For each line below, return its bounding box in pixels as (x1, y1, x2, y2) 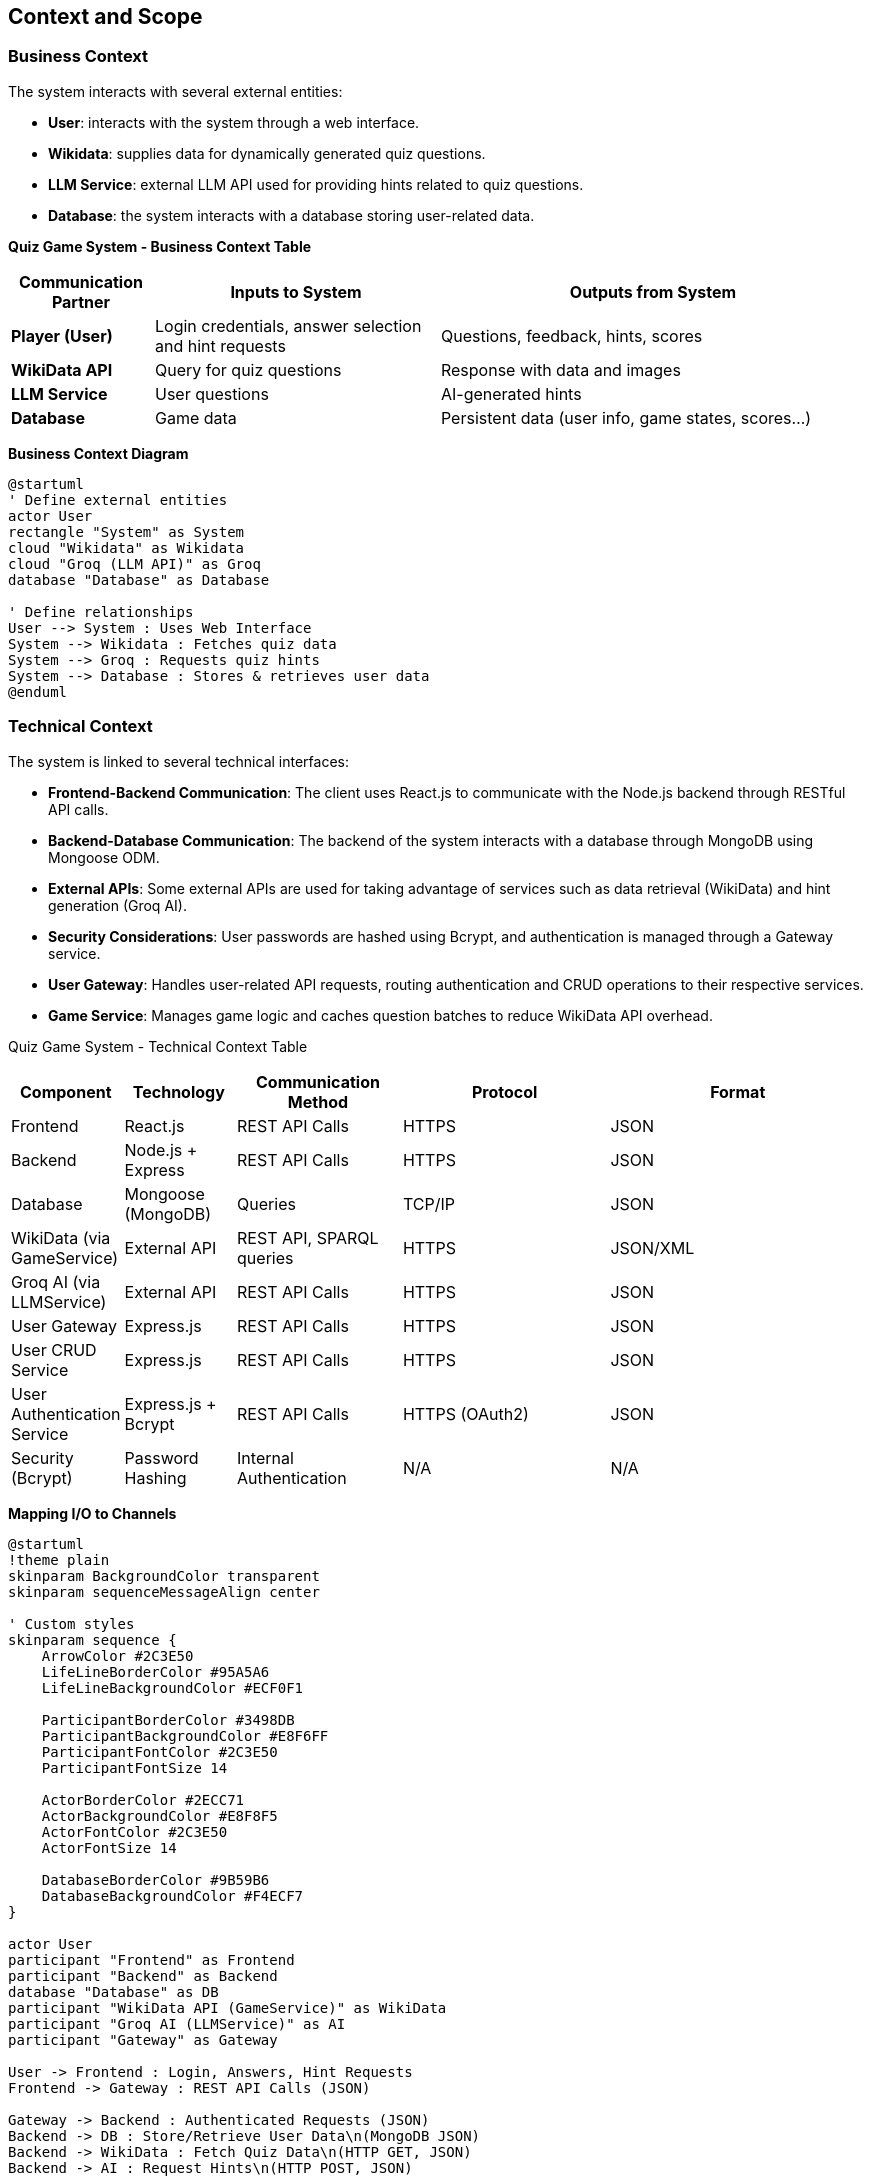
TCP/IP (402, 1193, 455, 1214)
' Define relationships (8, 603, 194, 620)
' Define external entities (8, 491, 228, 508)
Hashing (124, 1467, 187, 1488)
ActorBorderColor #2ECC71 (41, 1791, 245, 1808)
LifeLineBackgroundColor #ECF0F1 (41, 1679, 304, 1696)
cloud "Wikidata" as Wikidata (8, 539, 245, 556)
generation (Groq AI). (48, 896, 187, 914)
